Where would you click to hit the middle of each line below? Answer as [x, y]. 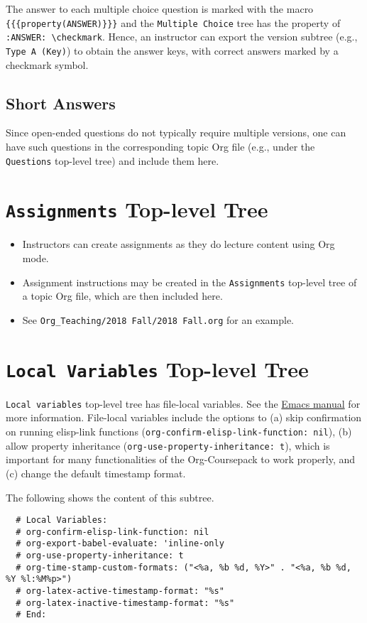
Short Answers [61, 103]
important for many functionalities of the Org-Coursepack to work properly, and [181, 459]
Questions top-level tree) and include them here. [113, 160]
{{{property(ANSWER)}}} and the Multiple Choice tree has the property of [173, 22]
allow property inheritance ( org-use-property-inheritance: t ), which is [168, 445]
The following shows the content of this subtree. [110, 497]
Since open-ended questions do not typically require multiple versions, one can [176, 132]
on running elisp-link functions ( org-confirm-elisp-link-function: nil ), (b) [179, 432]
